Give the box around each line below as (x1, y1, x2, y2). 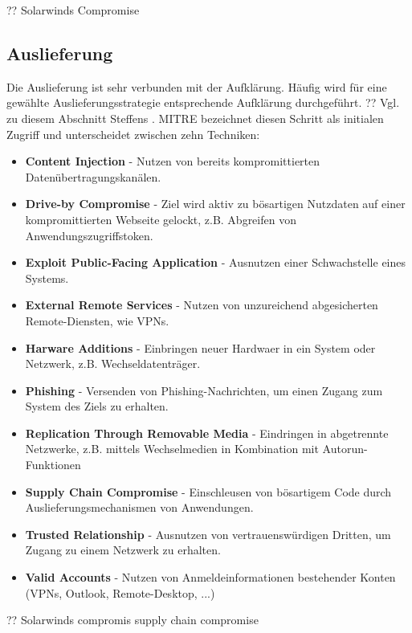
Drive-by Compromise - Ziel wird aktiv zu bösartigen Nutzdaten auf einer (25, 195, 406, 212)
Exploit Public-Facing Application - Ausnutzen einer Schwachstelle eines (25, 254, 406, 271)
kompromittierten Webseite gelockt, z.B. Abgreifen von (25, 210, 296, 227)
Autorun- (322, 440, 368, 457)
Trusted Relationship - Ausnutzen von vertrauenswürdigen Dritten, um (25, 525, 391, 542)
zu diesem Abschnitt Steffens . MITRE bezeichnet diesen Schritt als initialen (6, 109, 384, 126)
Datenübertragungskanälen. (25, 168, 161, 185)
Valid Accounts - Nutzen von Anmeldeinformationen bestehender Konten (25, 569, 396, 586)
